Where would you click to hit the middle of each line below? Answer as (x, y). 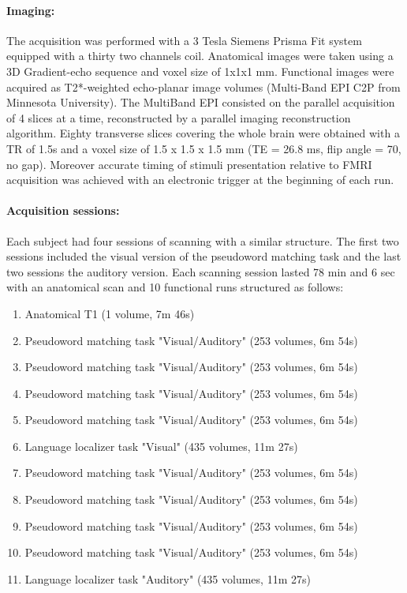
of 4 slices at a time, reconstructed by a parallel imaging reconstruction (179, 117)
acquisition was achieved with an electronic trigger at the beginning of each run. (200, 180)
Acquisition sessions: (63, 210)
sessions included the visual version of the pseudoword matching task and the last (204, 256)
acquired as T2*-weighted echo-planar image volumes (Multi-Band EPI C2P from (203, 86)
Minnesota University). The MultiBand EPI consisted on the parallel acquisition (201, 102)
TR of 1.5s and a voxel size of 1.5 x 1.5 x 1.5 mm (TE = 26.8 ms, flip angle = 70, (204, 148)
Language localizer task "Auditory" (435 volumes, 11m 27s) (168, 578)
